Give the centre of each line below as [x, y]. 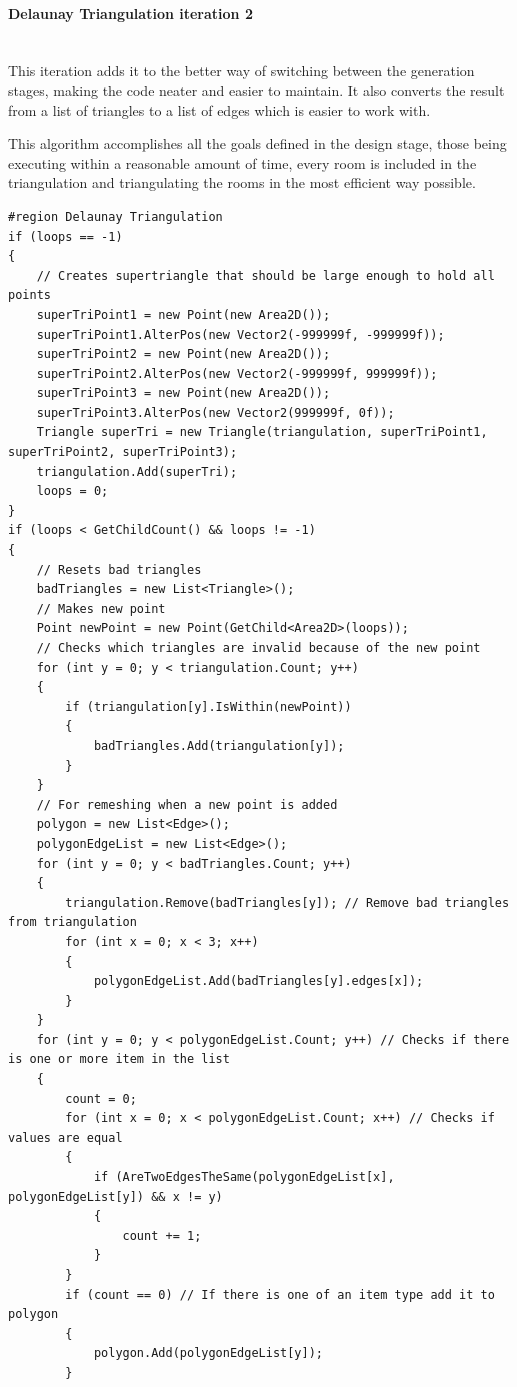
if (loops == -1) [65, 236]
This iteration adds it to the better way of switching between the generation [241, 70]
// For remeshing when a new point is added [187, 804]
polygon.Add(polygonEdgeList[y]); [208, 1353]
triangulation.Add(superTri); [137, 471]
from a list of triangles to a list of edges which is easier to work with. [219, 109]
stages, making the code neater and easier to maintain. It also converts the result [256, 89]
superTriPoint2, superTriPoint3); [123, 452]
